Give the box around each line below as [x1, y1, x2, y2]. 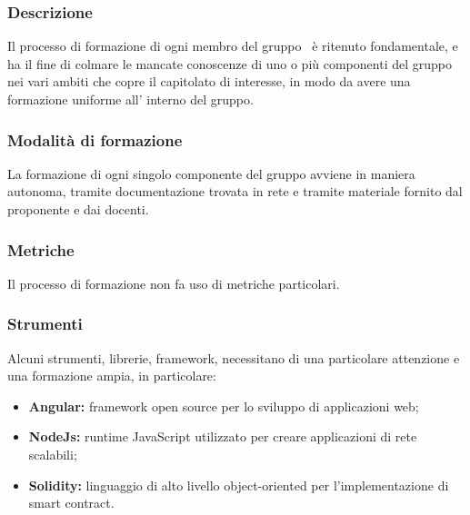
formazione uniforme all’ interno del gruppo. [7, 90, 254, 108]
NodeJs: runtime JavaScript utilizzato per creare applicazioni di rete [28, 427, 417, 446]
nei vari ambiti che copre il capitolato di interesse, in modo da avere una [7, 72, 411, 91]
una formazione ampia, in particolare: [7, 366, 216, 385]
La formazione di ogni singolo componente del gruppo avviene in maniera [7, 163, 415, 183]
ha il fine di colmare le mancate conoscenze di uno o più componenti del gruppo [7, 54, 452, 73]
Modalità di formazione [7, 128, 183, 151]
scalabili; [28, 445, 77, 463]
